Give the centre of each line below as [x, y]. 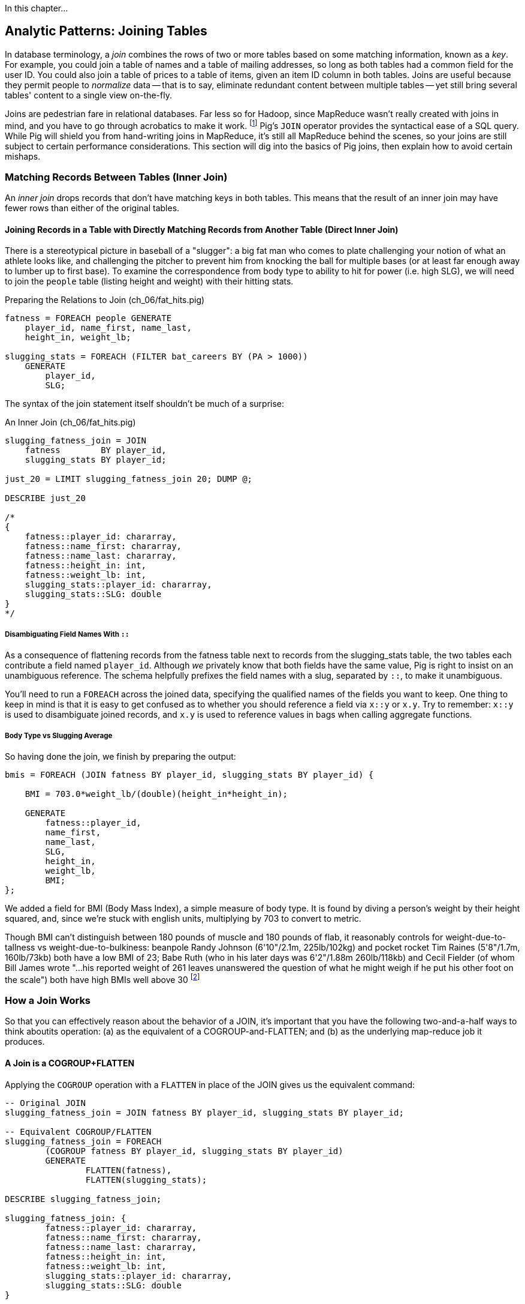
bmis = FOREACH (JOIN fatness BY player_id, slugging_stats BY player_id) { [189, 775]
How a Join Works [48, 1001]
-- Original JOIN [45, 1103]
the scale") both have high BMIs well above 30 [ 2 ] [102, 979]
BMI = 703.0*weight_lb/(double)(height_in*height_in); [156, 794]
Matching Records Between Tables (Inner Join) [116, 177]
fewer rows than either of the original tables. [92, 208]
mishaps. [23, 156]
